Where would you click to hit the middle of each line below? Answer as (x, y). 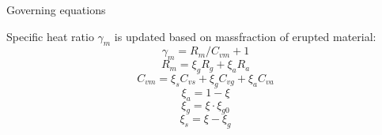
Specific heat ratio (50, 36)
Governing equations (56, 9)
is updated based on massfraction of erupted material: (245, 36)
